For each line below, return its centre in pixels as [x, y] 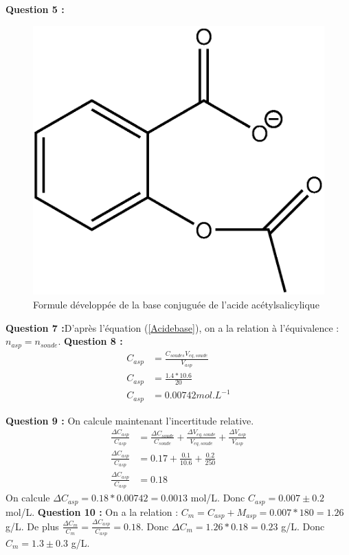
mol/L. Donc [218, 498]
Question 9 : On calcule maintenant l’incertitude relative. [130, 420]
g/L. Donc [303, 526]
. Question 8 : [90, 341]
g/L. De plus [32, 526]
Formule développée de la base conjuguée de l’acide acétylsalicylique [176, 304]
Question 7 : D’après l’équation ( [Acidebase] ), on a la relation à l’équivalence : [172, 327]
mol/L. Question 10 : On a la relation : [92, 511]
